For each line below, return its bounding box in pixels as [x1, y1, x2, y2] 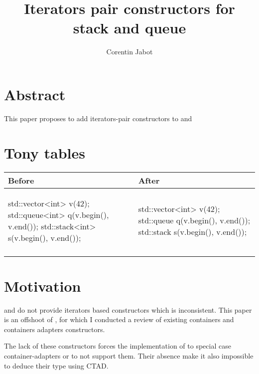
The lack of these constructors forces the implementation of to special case [4, 341, 231, 351]
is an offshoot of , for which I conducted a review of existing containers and [4, 314, 234, 325]
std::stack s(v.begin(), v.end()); [138, 226, 247, 238]
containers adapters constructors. [4, 324, 105, 334]
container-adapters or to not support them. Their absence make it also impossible [4, 351, 254, 361]
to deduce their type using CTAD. [4, 360, 109, 371]
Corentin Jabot [106, 46, 153, 57]
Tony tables [4, 142, 85, 163]
